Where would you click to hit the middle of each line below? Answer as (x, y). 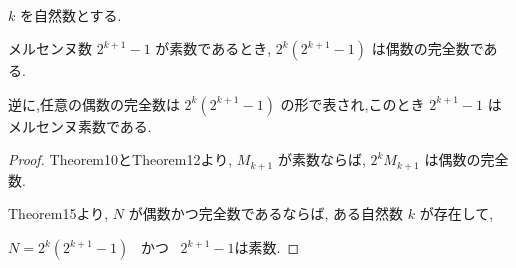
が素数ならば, (321, 159)
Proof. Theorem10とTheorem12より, (120, 159)
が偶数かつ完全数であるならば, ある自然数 (266, 213)
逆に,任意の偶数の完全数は (94, 103)
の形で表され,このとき (352, 103)
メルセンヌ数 (50, 48)
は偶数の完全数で (427, 48)
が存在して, (456, 213)
